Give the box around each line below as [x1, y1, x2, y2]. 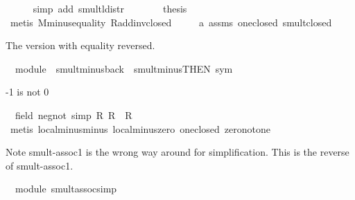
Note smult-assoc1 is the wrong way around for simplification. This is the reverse [6, 145, 349, 159]
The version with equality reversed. [6, 38, 155, 53]
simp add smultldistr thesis [33, 1, 187, 15]
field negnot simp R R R [15, 107, 132, 122]
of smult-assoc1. [6, 158, 73, 172]
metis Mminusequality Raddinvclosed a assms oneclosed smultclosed [10, 15, 332, 29]
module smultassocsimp [15, 181, 117, 196]
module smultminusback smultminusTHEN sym [15, 61, 233, 75]
